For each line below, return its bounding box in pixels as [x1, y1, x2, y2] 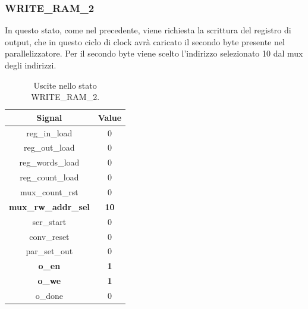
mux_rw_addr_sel [9, 200, 90, 213]
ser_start [32, 215, 67, 227]
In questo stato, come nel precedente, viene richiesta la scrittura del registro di [5, 24, 291, 36]
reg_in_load [26, 126, 73, 139]
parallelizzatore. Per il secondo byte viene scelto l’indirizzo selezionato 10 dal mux [5, 47, 303, 60]
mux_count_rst [20, 186, 78, 198]
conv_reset [29, 230, 70, 242]
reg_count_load [20, 171, 79, 183]
